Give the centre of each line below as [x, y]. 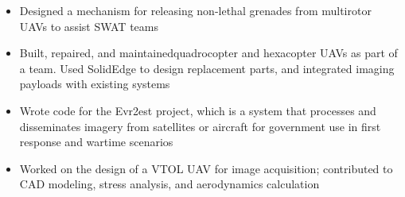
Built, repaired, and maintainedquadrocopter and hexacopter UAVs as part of [208, 53]
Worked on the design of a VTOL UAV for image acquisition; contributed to [206, 168]
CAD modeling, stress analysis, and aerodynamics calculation [169, 184]
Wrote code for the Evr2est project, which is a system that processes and [198, 110]
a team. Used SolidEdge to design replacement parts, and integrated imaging [207, 68]
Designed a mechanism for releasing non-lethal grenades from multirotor [195, 10]
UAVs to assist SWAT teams [89, 26]
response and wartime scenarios [96, 142]
